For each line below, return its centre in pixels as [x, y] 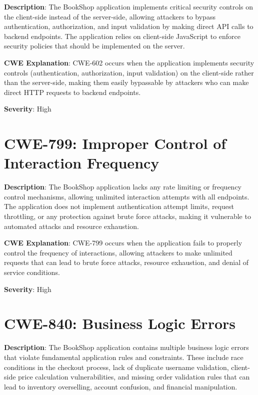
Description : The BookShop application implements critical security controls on [129, 6]
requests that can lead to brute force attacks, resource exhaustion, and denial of [126, 262]
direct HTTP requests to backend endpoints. [72, 92]
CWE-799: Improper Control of [115, 143]
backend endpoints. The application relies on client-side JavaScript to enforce [122, 36]
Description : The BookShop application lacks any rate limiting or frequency [123, 187]
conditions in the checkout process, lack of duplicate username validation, [116, 367]
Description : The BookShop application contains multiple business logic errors [126, 347]
